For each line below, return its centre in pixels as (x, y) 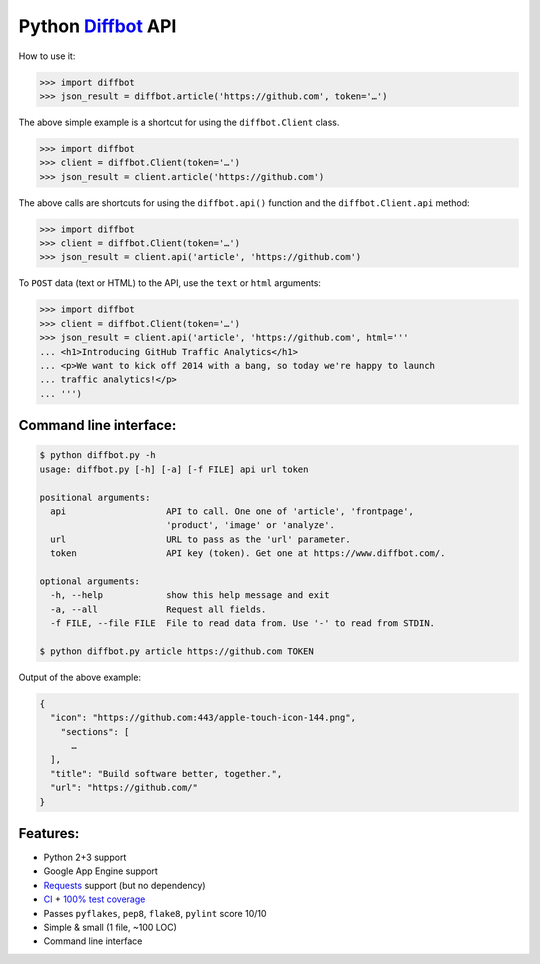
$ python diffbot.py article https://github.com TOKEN (176, 651)
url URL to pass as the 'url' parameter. (200, 539)
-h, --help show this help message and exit (190, 595)
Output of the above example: (80, 677)
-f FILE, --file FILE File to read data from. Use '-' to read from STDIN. (242, 623)
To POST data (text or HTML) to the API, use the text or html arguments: (170, 283)
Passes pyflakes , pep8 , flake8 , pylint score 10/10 (155, 913)
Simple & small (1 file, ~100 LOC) (110, 927)
